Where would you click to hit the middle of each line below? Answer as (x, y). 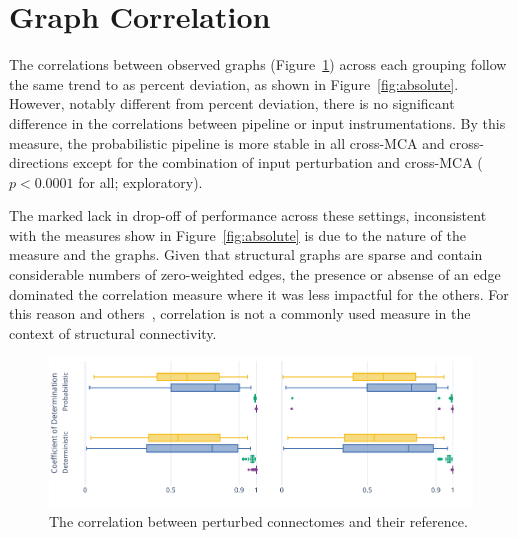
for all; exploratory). (140, 181)
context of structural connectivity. (113, 332)
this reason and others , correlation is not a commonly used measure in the (240, 313)
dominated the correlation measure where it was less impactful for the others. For (259, 293)
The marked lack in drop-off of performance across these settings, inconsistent (248, 215)
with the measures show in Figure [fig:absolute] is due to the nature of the (237, 234)
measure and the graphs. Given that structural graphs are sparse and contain (246, 254)
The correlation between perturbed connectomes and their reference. (258, 520)
